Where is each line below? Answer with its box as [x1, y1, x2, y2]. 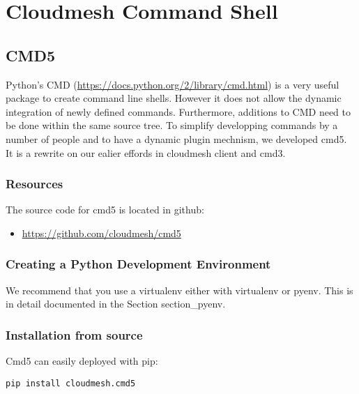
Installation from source [6, 326, 143, 343]
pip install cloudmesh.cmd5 [6, 378, 136, 388]
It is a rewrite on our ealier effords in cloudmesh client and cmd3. [6, 145, 286, 160]
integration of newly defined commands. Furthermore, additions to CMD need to [6, 104, 351, 119]
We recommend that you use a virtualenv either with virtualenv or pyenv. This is [6, 282, 353, 297]
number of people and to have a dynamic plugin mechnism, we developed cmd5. [6, 131, 347, 146]
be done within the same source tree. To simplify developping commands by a [6, 118, 338, 132]
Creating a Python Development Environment [6, 255, 271, 273]
